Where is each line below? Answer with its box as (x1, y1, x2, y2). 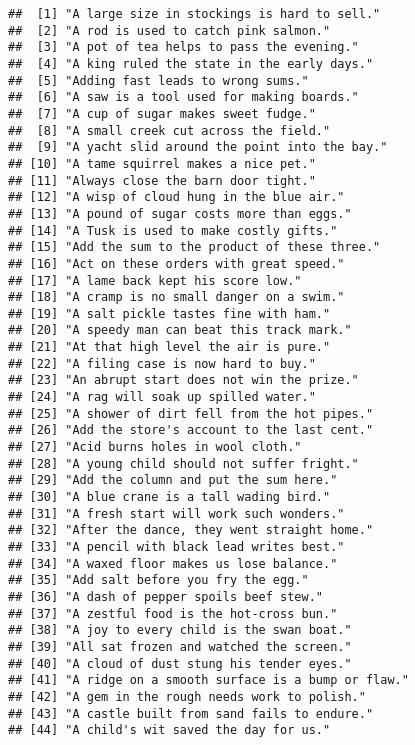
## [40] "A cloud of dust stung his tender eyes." (8, 656, 352, 671)
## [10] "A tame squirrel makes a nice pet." (8, 156, 316, 171)
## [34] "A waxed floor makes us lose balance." (8, 556, 338, 571)
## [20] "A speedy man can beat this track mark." (8, 323, 352, 338)
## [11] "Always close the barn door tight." (8, 173, 316, 188)
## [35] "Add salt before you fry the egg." (8, 573, 309, 588)
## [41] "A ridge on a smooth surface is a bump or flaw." (8, 673, 409, 688)
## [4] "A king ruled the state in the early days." (8, 56, 374, 71)
